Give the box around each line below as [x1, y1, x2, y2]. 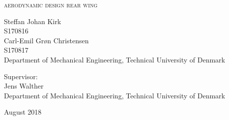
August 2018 [4, 107, 42, 117]
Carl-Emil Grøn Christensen [4, 35, 89, 45]
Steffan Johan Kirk [4, 16, 61, 26]
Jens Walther [4, 81, 44, 91]
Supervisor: [4, 71, 38, 81]
